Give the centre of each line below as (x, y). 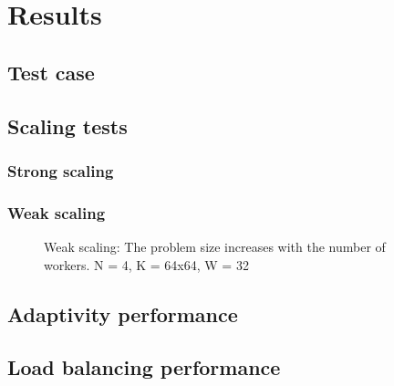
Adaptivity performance (123, 313)
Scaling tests (67, 125)
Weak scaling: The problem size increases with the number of (215, 246)
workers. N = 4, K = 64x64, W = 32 (146, 264)
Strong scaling (61, 170)
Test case (51, 72)
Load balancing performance (144, 367)
